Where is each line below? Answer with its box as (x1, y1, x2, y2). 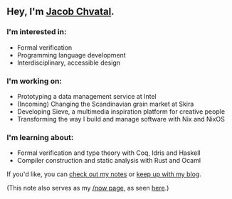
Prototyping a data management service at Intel (16, 92, 157, 100)
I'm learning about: (6, 132, 74, 142)
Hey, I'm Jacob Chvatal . (6, 6, 115, 18)
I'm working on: (6, 76, 62, 86)
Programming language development (16, 50, 126, 59)
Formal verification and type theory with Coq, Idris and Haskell (16, 149, 201, 157)
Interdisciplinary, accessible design (16, 58, 121, 67)
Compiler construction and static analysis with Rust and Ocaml (16, 156, 201, 165)
